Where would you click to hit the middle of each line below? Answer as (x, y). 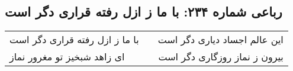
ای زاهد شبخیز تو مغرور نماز (67, 57)
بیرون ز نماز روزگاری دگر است (221, 57)
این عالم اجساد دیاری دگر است (220, 40)
